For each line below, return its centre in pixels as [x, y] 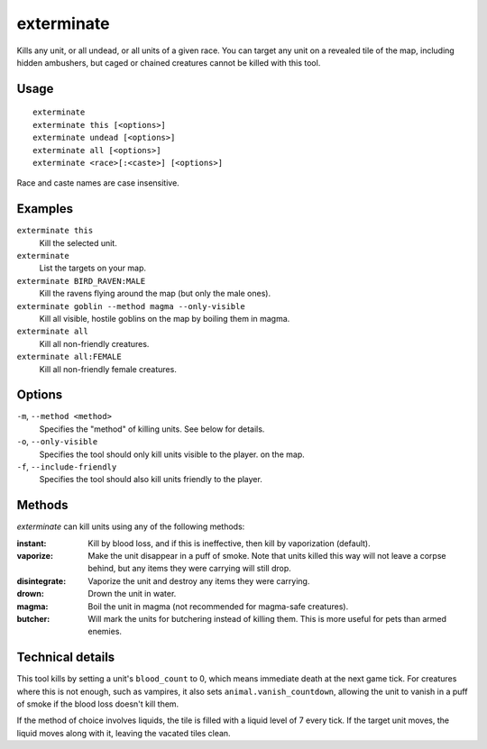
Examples [45, 209]
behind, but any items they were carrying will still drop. [190, 569]
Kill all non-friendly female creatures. [108, 369]
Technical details [66, 658]
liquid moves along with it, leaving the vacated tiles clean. [124, 733]
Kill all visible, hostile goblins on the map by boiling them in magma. [165, 318]
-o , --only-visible [57, 442]
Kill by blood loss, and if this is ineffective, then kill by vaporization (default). [229, 543]
